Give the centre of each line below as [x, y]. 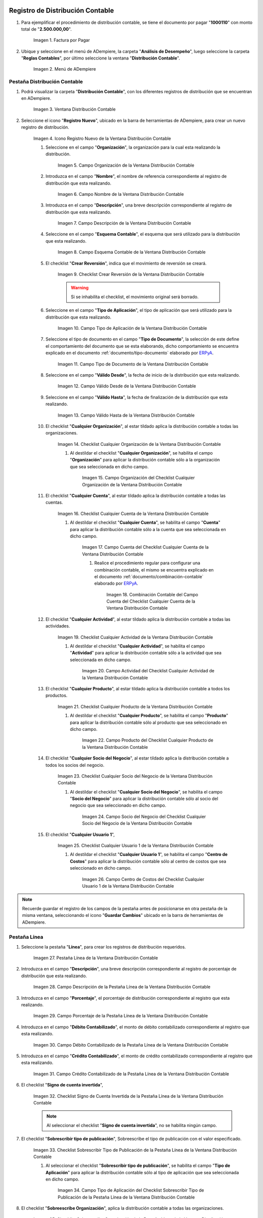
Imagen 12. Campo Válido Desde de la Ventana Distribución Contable [127, 386]
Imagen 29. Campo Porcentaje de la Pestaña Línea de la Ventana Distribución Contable [121, 1016]
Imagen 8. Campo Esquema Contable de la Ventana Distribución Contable [132, 252]
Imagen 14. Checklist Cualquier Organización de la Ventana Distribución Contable [139, 444]
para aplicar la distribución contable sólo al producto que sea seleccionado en [149, 722]
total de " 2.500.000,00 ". [47, 29]
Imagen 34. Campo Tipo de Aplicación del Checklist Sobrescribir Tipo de [131, 1190]
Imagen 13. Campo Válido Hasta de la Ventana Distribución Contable [126, 415]
